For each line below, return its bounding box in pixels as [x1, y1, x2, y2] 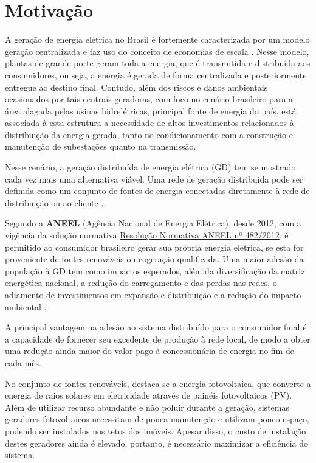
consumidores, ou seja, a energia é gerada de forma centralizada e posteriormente [5, 68, 307, 81]
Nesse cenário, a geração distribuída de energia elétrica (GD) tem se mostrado [5, 161, 296, 173]
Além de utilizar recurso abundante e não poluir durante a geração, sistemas [5, 400, 289, 413]
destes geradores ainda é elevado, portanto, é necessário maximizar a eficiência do [5, 436, 309, 449]
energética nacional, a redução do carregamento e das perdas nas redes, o [5, 276, 277, 289]
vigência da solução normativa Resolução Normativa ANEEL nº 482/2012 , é [5, 229, 289, 242]
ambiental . [5, 300, 47, 313]
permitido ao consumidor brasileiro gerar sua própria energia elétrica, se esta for [5, 240, 304, 253]
